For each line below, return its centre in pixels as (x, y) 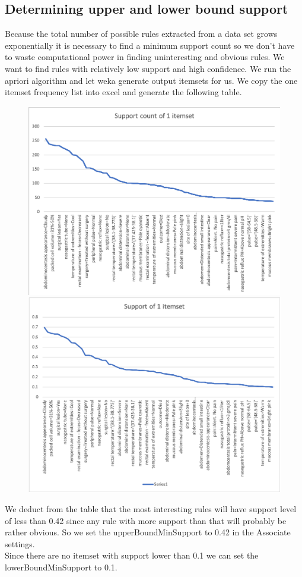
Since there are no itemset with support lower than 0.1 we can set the (132, 555)
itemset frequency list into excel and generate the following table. (123, 92)
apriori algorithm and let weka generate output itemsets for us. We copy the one (151, 80)
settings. (20, 543)
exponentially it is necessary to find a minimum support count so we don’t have (150, 45)
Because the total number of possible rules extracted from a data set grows (141, 34)
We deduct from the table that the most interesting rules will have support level (151, 509)
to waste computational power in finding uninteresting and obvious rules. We (145, 57)
